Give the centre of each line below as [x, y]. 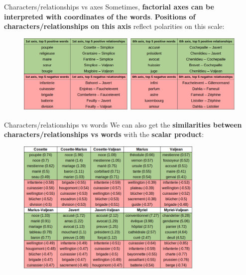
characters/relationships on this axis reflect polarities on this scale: [114, 26]
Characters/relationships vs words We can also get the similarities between [123, 124]
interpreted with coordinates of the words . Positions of [100, 16]
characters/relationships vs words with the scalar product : [104, 134]
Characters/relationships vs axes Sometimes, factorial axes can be [109, 6]
